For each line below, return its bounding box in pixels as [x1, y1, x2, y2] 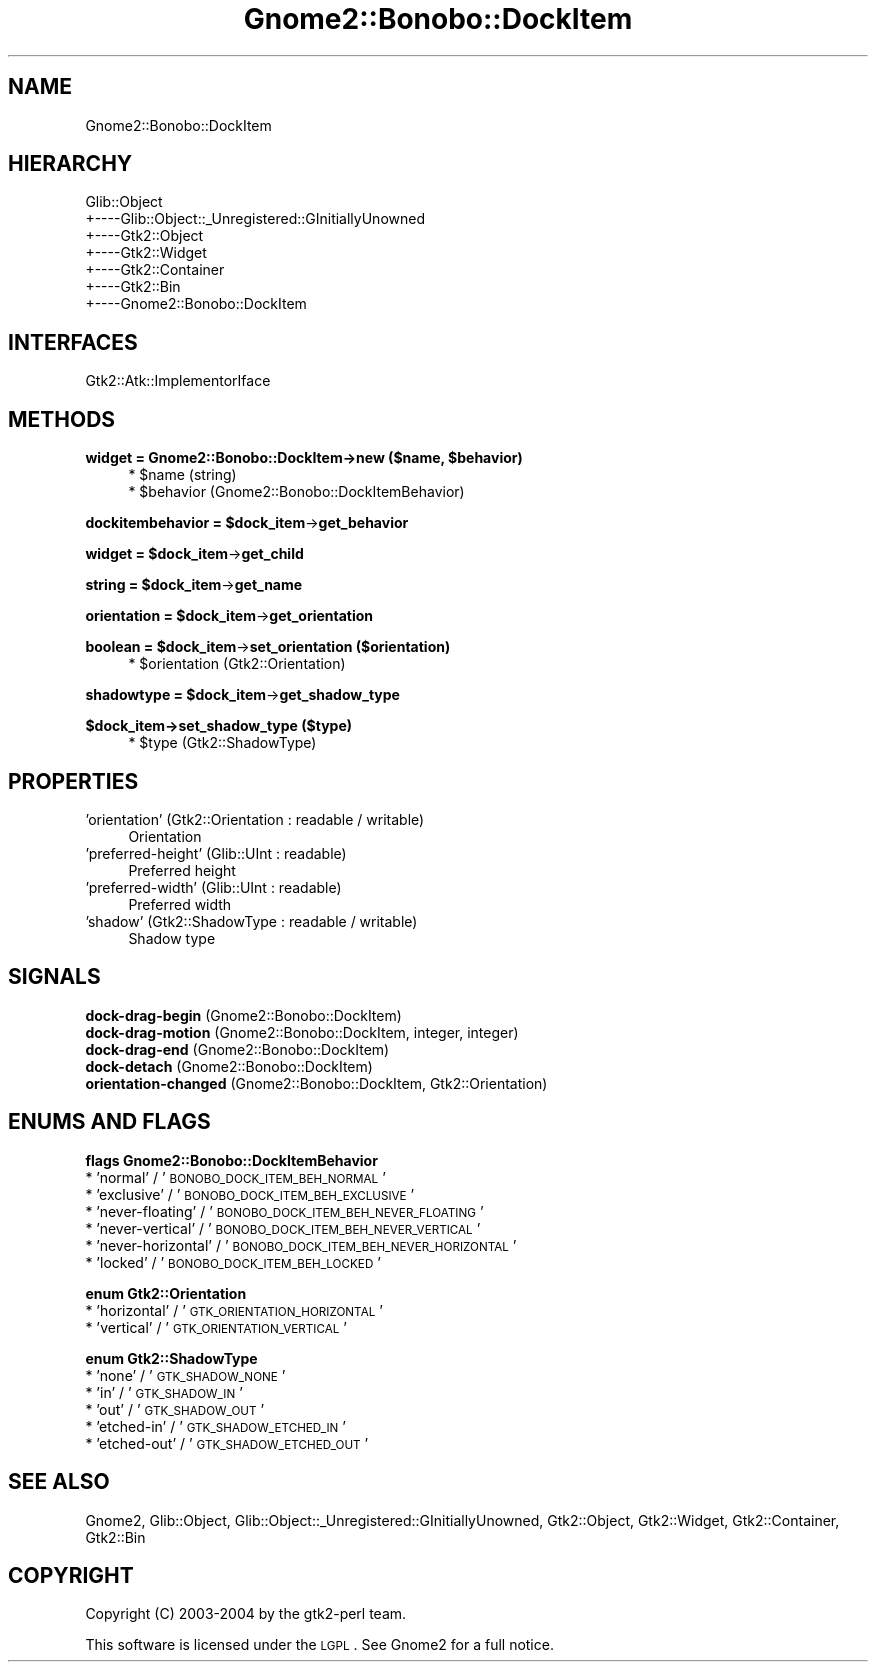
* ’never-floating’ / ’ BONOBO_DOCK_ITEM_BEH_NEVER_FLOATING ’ [85, 1202, 484, 1220]
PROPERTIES [8, 768, 139, 794]
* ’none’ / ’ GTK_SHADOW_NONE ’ [85, 1366, 286, 1384]
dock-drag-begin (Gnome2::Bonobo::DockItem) [85, 1006, 402, 1024]
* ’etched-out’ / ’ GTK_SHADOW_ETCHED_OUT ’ [85, 1434, 369, 1452]
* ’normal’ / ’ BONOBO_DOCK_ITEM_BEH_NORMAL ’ [85, 1168, 386, 1186]
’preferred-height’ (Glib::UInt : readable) [85, 844, 347, 862]
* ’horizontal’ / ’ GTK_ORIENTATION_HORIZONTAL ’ [85, 1301, 383, 1319]
